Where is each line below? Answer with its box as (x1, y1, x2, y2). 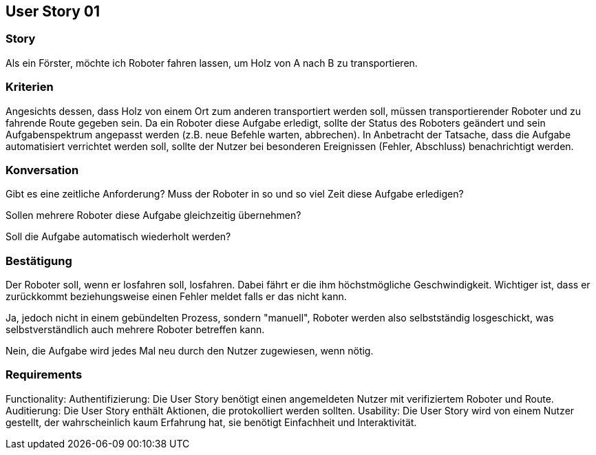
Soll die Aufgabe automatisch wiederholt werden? (6, 231, 231, 243)
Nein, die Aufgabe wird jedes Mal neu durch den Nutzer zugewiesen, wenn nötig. (6, 345, 374, 357)
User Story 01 (6, 3, 100, 20)
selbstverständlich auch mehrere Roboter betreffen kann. (6, 324, 265, 336)
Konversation (6, 162, 79, 177)
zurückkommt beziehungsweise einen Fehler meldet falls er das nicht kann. (6, 290, 347, 303)
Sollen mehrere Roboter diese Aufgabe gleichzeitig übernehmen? (6, 209, 301, 222)
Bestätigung (6, 253, 72, 268)
